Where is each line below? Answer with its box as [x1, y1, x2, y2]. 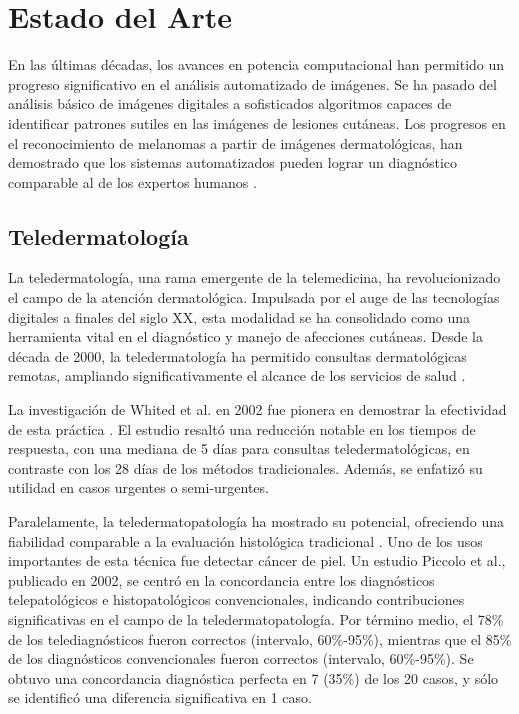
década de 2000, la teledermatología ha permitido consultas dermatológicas [8, 345, 467, 366]
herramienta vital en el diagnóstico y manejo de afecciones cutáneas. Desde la [8, 326, 483, 347]
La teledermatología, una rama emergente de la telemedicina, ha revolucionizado [8, 267, 501, 288]
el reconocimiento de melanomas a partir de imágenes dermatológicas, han [8, 132, 463, 153]
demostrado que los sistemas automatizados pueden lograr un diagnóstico [8, 152, 458, 173]
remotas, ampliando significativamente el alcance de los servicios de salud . [8, 365, 466, 386]
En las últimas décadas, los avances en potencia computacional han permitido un [8, 54, 505, 75]
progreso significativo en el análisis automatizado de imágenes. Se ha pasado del [8, 73, 497, 94]
